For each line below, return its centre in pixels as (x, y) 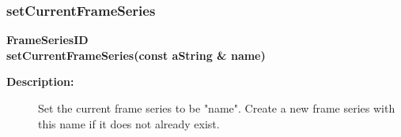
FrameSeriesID (47, 40)
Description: (40, 81)
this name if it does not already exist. (129, 123)
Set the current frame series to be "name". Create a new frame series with (217, 108)
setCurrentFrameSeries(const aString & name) (136, 55)
